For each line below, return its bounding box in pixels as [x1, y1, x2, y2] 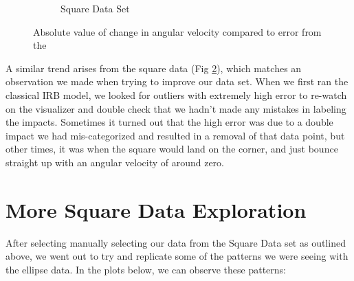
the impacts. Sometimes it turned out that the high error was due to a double [5, 115, 333, 129]
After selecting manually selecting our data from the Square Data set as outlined [5, 235, 346, 249]
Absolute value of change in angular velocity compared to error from [33, 24, 322, 38]
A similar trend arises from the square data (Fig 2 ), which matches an [5, 60, 302, 75]
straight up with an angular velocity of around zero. [5, 155, 224, 169]
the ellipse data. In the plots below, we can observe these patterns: [5, 262, 286, 276]
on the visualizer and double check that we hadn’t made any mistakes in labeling [5, 101, 346, 115]
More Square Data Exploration [5, 195, 307, 223]
